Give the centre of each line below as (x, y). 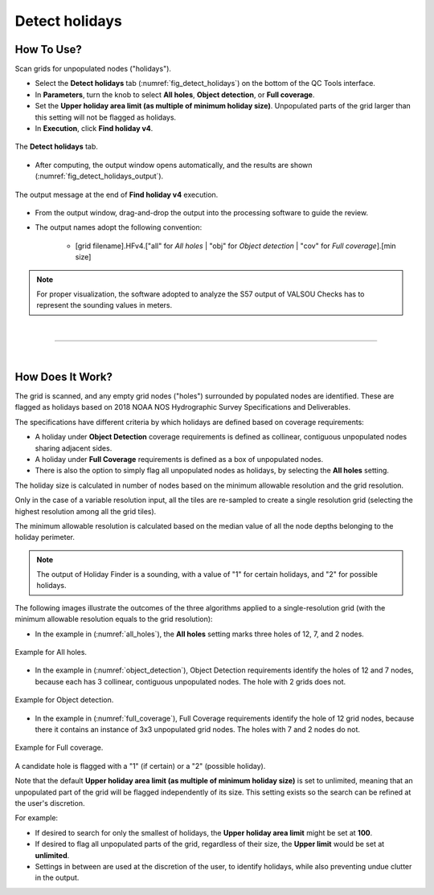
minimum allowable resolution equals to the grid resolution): (114, 619)
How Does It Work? (63, 376)
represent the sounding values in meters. (104, 305)
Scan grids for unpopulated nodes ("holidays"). (93, 69)
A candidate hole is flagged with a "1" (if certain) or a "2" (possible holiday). (140, 766)
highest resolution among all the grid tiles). (86, 511)
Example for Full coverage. (59, 748)
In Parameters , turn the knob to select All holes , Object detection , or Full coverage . (175, 94)
